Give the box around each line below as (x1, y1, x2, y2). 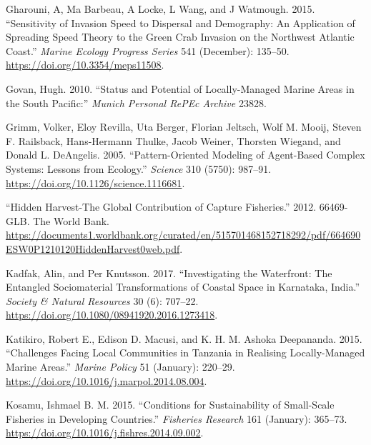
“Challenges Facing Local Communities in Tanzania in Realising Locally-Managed (6, 345, 365, 360)
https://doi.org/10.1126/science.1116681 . (6, 175, 185, 190)
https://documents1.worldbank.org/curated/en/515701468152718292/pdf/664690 (6, 227, 361, 242)
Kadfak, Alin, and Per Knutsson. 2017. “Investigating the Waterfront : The (6, 265, 332, 280)
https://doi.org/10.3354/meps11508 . (6, 57, 164, 72)
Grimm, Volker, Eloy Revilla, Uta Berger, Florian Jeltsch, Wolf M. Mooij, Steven (6, 119, 362, 134)
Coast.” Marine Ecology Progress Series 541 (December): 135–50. (6, 43, 290, 58)
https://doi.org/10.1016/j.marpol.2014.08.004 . (6, 373, 207, 388)
